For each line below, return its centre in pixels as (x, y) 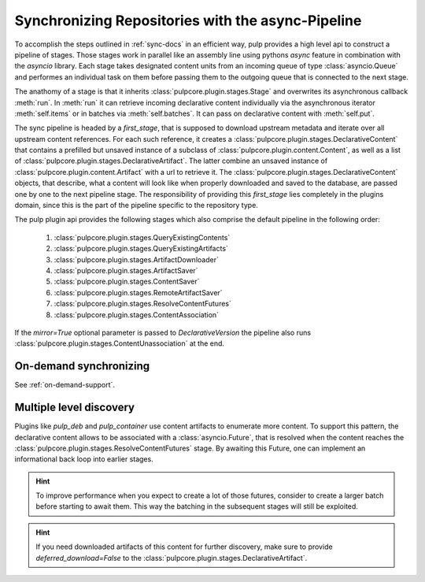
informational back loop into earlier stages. (84, 459)
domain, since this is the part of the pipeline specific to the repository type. (137, 206)
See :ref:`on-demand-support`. (65, 385)
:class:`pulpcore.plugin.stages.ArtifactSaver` (126, 270)
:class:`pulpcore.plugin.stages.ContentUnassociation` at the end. (119, 343)
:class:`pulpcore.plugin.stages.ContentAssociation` (137, 314)
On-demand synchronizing (82, 366)
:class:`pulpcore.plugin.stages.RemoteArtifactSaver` (139, 292)
